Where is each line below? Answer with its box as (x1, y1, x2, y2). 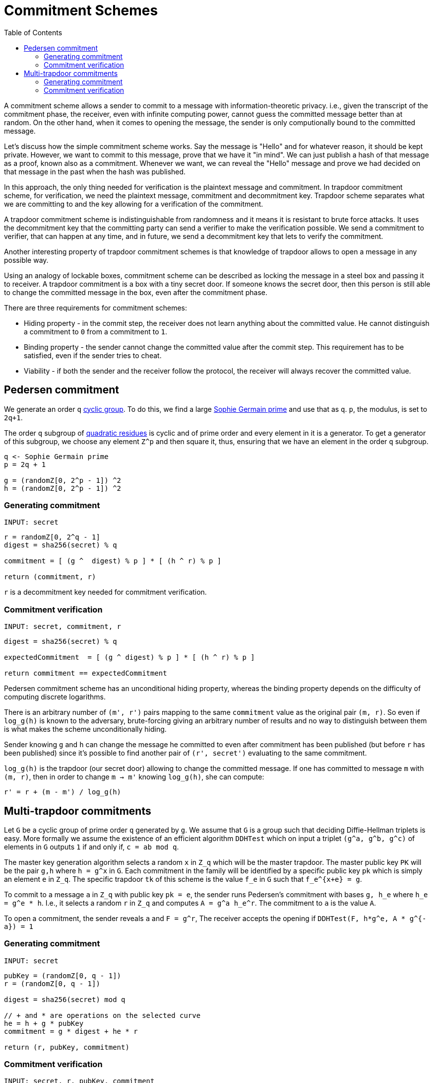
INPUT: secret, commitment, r (4, 622, 122, 631)
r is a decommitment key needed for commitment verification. (4, 588, 207, 597)
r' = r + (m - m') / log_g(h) (4, 788, 122, 796)
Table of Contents (4, 28, 62, 37)
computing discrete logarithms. (4, 693, 106, 701)
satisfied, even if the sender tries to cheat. (24, 351, 162, 360)
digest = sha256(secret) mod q (4, 995, 125, 1004)
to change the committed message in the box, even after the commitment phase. (4, 288, 268, 297)
